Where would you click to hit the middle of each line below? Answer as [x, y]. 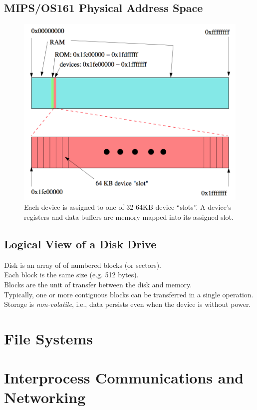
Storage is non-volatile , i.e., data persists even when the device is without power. [128, 304]
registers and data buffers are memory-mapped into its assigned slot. [129, 217]
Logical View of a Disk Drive [80, 244]
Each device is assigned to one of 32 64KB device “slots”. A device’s [128, 207]
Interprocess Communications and [124, 378]
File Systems [49, 338]
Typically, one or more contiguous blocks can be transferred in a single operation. [129, 294]
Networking [45, 397]
